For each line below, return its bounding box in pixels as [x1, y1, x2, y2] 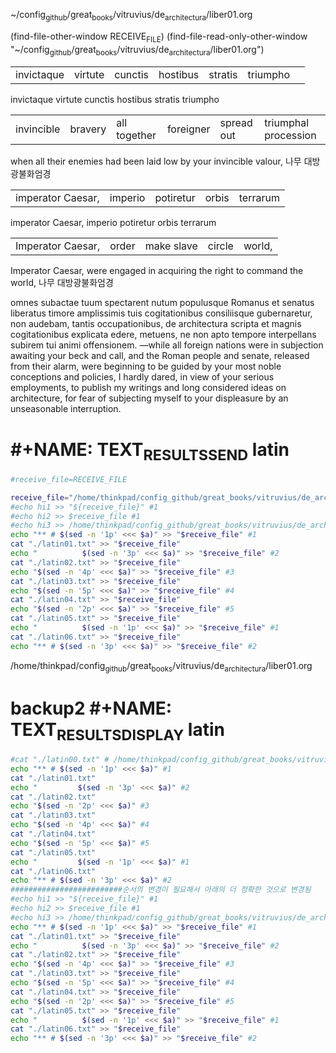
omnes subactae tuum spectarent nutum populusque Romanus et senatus [10, 297, 315, 309]
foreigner [166, 122, 211, 136]
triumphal [264, 116, 310, 130]
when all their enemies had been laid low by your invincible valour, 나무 [10, 155, 302, 168]
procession [264, 129, 317, 143]
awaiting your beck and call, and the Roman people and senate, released [10, 350, 310, 362]
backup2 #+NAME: [10, 697, 173, 719]
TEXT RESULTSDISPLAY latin [10, 718, 225, 744]
